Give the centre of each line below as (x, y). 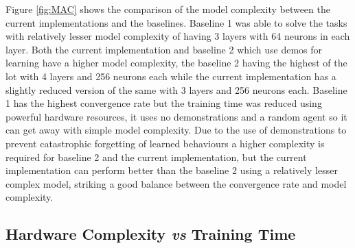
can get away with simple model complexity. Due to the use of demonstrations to (176, 130)
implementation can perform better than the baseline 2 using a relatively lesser (172, 170)
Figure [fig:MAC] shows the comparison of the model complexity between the (168, 9)
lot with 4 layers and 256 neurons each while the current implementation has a (171, 76)
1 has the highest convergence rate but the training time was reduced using (164, 103)
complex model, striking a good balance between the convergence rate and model (176, 183)
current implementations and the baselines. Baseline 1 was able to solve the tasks (176, 22)
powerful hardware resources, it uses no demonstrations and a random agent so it (176, 116)
